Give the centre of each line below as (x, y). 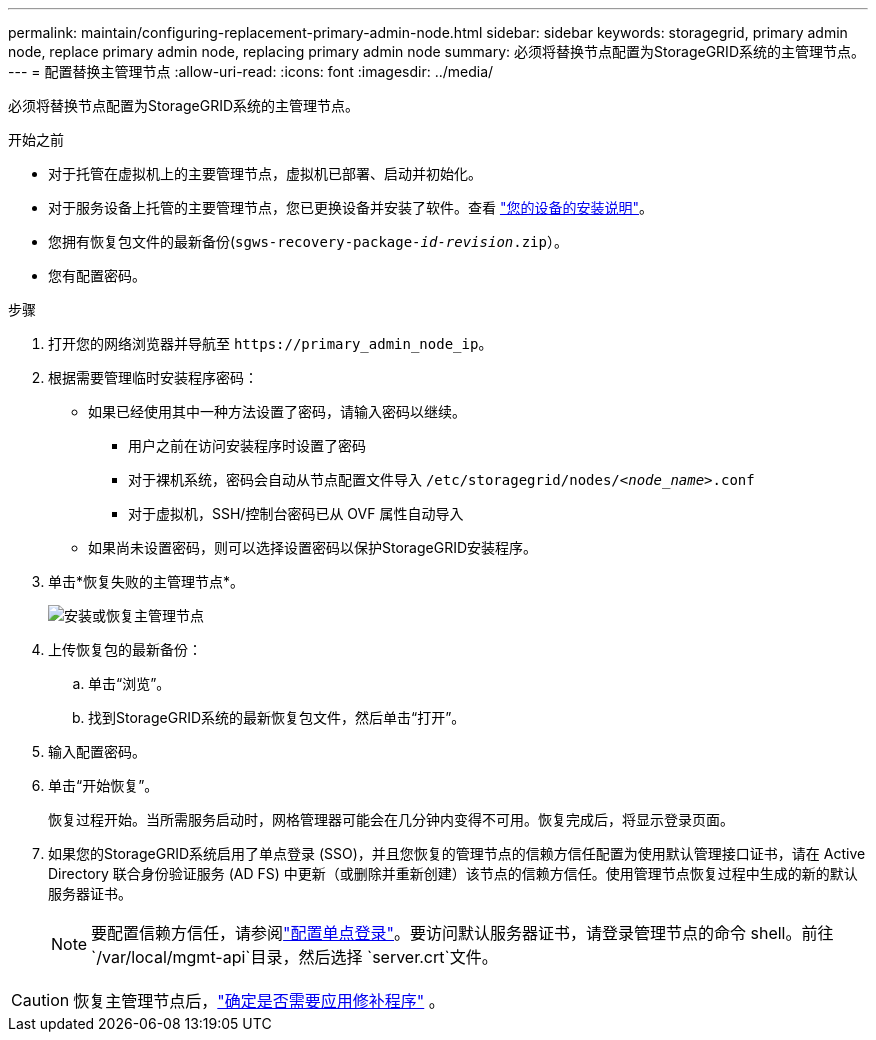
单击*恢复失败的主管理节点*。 (146, 581)
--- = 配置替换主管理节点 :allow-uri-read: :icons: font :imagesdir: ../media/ (251, 71)
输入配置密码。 (97, 751)
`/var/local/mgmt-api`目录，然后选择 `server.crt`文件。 (294, 957)
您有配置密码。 (97, 275)
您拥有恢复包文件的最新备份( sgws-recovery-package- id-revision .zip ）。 (308, 241)
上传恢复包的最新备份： (125, 649)
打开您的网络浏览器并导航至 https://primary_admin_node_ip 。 (270, 343)
